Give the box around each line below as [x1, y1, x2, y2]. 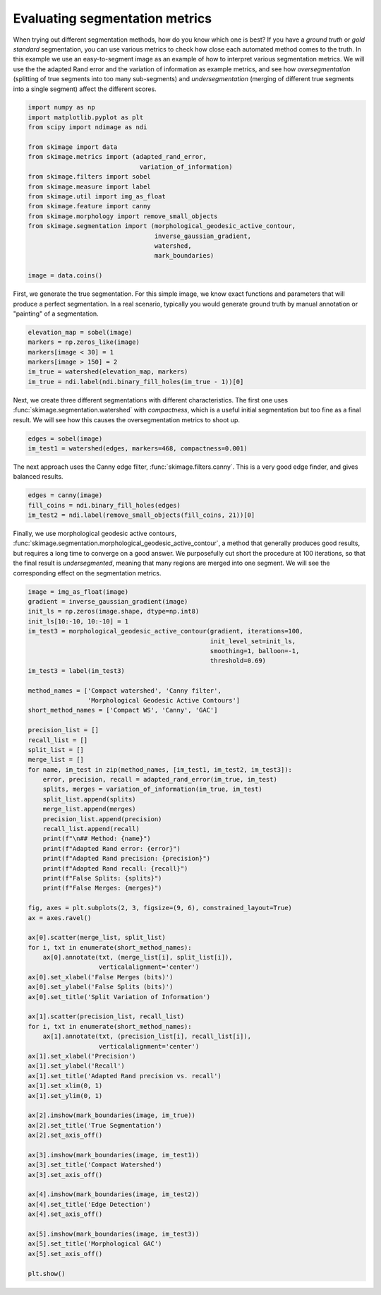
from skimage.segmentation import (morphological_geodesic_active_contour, [28, 222, 296, 230]
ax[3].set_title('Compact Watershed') [28, 1161, 162, 1169]
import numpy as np [28, 103, 95, 112]
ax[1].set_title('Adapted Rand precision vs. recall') [28, 1072, 222, 1080]
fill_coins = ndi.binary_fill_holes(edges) [28, 501, 181, 509]
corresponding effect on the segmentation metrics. [13, 568, 162, 577]
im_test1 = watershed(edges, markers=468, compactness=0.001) [28, 444, 248, 452]
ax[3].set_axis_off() [28, 1171, 103, 1178]
